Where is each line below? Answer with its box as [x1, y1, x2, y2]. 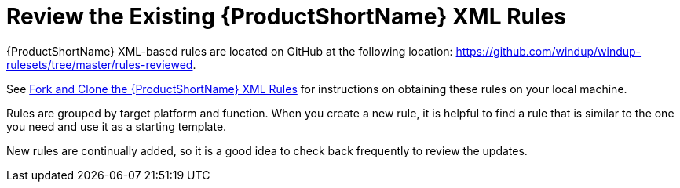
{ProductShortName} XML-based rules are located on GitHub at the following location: [6, 44, 453, 58]
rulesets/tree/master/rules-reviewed [6, 57, 193, 71]
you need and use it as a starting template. [6, 119, 227, 133]
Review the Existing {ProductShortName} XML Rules [6, 3, 566, 30]
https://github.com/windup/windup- [455, 44, 642, 58]
